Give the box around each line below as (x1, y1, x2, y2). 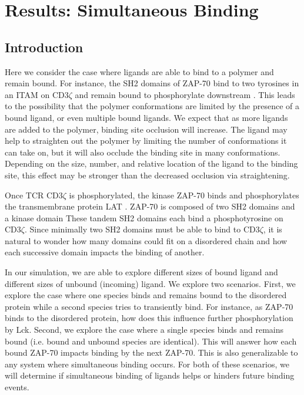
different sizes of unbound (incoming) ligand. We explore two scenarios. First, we (5, 277, 296, 289)
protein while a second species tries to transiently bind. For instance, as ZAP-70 (5, 300, 293, 312)
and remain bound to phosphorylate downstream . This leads (75, 88, 295, 100)
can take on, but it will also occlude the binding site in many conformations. (5, 146, 280, 158)
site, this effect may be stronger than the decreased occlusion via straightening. (5, 168, 290, 181)
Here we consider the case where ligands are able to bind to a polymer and (5, 65, 274, 77)
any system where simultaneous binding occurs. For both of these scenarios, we (5, 357, 289, 370)
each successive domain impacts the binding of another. (5, 246, 205, 258)
